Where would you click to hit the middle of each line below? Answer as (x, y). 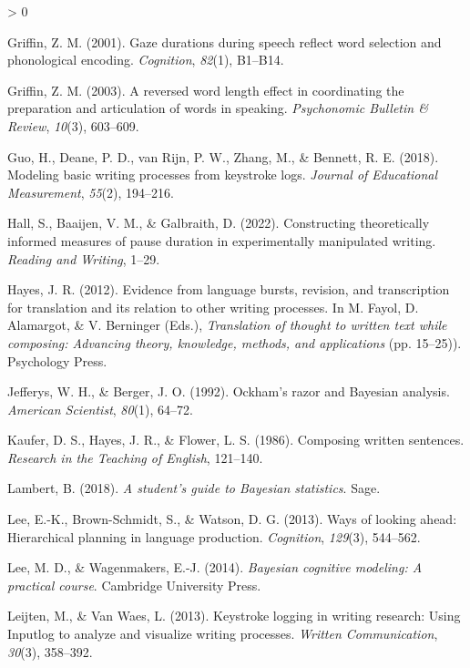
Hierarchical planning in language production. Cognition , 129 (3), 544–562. (214, 536)
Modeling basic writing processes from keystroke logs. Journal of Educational (223, 175)
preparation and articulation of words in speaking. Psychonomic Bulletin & (218, 108)
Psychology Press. (57, 360)
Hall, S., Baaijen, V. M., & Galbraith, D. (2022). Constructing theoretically (219, 223)
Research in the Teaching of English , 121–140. (135, 457)
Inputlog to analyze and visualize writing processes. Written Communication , (223, 634)
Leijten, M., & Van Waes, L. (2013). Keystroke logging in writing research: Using (234, 616)
